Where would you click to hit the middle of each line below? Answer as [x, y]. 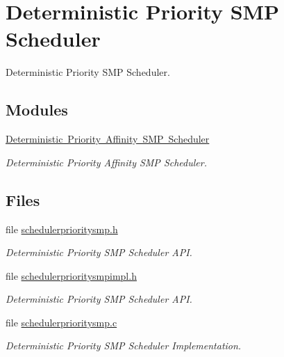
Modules [37, 110]
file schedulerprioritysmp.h [62, 229]
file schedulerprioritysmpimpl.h [71, 275]
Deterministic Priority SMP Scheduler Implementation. [124, 346]
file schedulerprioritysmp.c [61, 322]
